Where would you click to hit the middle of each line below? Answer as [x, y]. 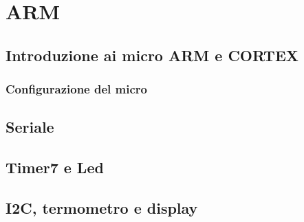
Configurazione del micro [76, 89]
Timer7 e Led [55, 167]
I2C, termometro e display [102, 207]
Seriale [30, 127]
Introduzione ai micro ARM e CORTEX [152, 55]
